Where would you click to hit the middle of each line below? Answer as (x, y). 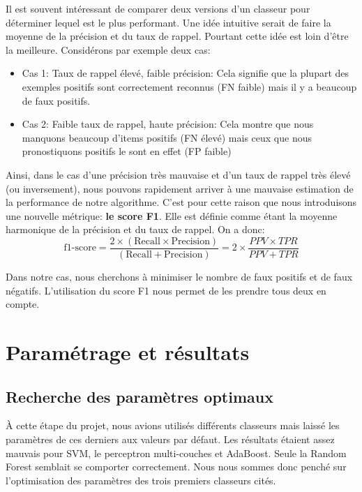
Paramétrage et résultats (128, 351)
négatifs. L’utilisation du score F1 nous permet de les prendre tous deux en (166, 290)
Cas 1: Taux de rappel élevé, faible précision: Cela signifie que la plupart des (186, 73)
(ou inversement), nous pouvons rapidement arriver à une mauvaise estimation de (180, 188)
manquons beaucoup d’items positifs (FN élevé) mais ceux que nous (167, 137)
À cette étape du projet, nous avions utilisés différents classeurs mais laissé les (173, 425)
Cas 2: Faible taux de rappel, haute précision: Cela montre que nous (168, 124)
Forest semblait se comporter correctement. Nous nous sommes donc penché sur (176, 467)
